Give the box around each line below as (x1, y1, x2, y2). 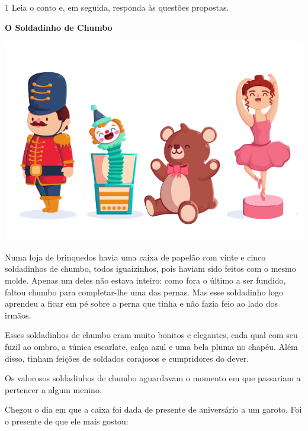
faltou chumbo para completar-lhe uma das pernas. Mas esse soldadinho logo (5, 285, 283, 298)
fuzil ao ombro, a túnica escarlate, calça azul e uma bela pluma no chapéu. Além (5, 340, 298, 352)
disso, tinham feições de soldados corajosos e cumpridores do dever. (5, 352, 249, 364)
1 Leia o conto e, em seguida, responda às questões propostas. (5, 1, 229, 13)
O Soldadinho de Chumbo (5, 21, 113, 33)
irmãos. (5, 308, 31, 321)
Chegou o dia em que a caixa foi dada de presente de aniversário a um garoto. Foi (5, 403, 302, 416)
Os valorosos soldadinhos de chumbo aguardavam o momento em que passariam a (5, 372, 301, 384)
